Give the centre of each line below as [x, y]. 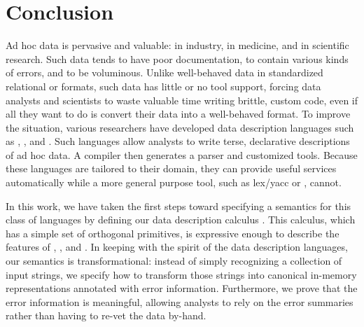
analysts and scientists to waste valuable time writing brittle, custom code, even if [182, 100]
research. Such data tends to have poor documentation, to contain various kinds [177, 58]
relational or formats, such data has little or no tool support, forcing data [163, 86]
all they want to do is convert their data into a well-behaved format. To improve [178, 114]
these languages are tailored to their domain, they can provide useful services [171, 168]
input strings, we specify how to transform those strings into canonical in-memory [181, 274]
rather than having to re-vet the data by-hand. [106, 315]
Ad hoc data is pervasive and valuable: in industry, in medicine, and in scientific [177, 45]
